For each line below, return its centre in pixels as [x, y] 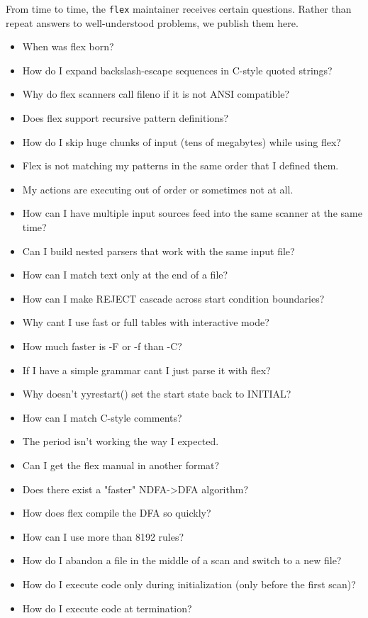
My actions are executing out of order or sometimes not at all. [158, 189]
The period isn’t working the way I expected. [121, 441]
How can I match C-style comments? [102, 417]
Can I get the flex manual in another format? [121, 465]
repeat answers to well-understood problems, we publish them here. [152, 22]
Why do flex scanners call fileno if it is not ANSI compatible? [156, 94]
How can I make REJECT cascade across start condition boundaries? [173, 298]
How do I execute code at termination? [107, 608]
